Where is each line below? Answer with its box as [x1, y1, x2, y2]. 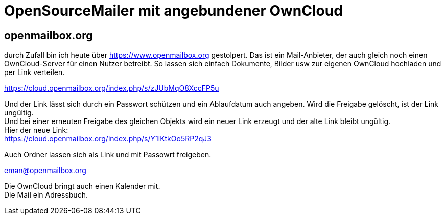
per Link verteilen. [4, 68, 65, 77]
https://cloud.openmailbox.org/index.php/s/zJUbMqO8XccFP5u [4, 84, 219, 93]
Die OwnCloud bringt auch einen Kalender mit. [4, 182, 160, 191]
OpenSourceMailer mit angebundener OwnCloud [4, 2, 343, 19]
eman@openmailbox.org [4, 166, 86, 175]
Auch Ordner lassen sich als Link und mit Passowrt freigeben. [4, 150, 212, 159]
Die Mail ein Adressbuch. [4, 190, 88, 200]
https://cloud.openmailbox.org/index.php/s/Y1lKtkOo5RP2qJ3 [4, 134, 212, 143]
